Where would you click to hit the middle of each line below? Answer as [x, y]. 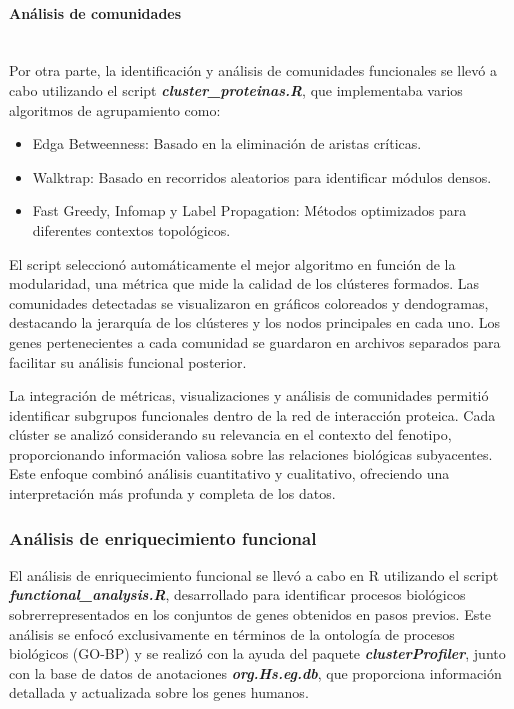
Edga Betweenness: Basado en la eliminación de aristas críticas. [227, 143]
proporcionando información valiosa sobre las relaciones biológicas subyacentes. [251, 453]
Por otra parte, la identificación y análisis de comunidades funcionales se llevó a [253, 70]
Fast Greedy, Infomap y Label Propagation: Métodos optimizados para [249, 210]
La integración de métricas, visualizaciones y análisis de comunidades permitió [249, 395]
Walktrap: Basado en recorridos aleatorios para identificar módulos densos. [262, 176]
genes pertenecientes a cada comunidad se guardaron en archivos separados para [255, 341]
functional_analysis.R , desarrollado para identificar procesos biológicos [237, 594]
